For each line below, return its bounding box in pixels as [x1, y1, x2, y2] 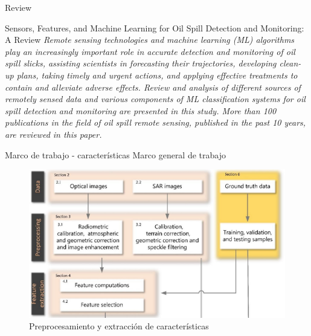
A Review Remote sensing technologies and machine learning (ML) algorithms [5, 33, 295, 46]
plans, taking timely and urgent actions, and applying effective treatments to [16, 68, 298, 81]
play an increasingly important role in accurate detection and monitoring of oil [5, 45, 295, 57]
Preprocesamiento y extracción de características [29, 320, 209, 332]
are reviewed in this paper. [5, 128, 102, 140]
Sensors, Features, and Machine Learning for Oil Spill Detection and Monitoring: [5, 21, 304, 34]
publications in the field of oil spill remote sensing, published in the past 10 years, [5, 116, 306, 129]
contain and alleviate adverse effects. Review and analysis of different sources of [5, 80, 301, 93]
